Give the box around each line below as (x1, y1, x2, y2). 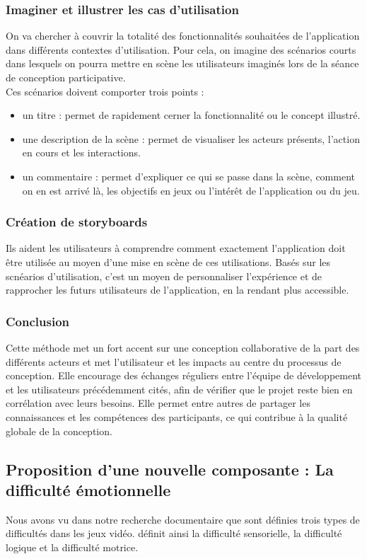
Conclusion (6, 312, 69, 330)
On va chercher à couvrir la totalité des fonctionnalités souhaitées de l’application (6, 28, 360, 43)
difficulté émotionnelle (6, 478, 171, 500)
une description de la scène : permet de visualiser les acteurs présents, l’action (22, 131, 360, 146)
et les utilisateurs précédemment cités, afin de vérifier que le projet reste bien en (6, 381, 353, 396)
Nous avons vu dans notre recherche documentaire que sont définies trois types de (6, 512, 360, 526)
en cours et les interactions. (22, 145, 141, 160)
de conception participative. (6, 70, 126, 84)
